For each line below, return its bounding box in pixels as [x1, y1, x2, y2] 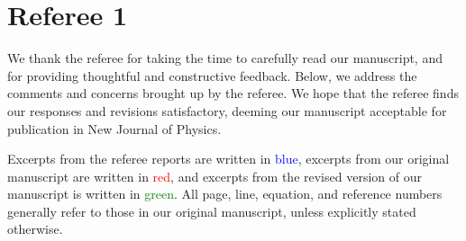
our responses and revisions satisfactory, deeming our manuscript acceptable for [7, 101, 447, 120]
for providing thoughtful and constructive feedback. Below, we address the [7, 66, 417, 85]
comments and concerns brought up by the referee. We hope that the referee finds [7, 84, 459, 103]
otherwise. [7, 219, 63, 238]
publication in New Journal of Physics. [7, 119, 222, 138]
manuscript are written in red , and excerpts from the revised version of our [7, 166, 422, 185]
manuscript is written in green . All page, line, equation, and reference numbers [7, 184, 443, 203]
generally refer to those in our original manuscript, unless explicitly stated [7, 201, 416, 220]
